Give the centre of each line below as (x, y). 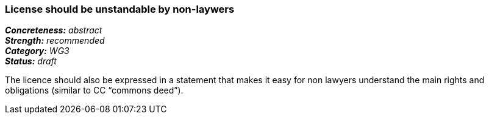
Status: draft (31, 61)
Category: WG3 (37, 51)
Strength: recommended (55, 41)
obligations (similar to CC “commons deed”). (94, 90)
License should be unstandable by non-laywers (120, 9)
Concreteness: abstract (54, 30)
